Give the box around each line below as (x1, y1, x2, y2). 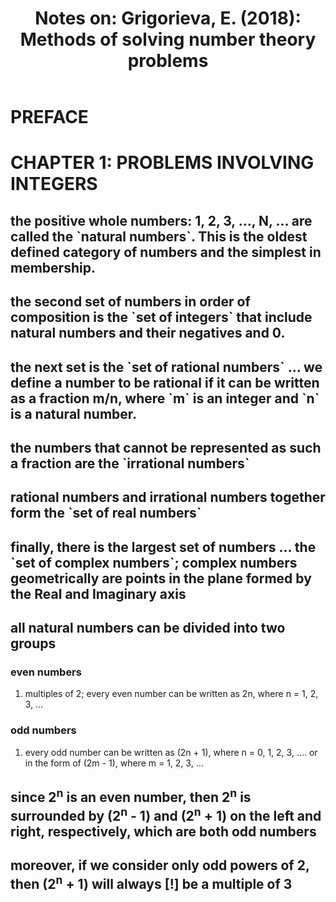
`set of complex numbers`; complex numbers (10, 554, 298, 571)
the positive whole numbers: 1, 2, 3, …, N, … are (10, 212, 313, 229)
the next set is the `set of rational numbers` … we (10, 358, 323, 376)
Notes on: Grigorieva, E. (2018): (34, 7, 302, 30)
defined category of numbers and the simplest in (10, 243, 322, 261)
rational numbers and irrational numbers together (10, 489, 326, 506)
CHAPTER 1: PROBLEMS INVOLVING (10, 152, 315, 174)
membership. (10, 259, 96, 276)
